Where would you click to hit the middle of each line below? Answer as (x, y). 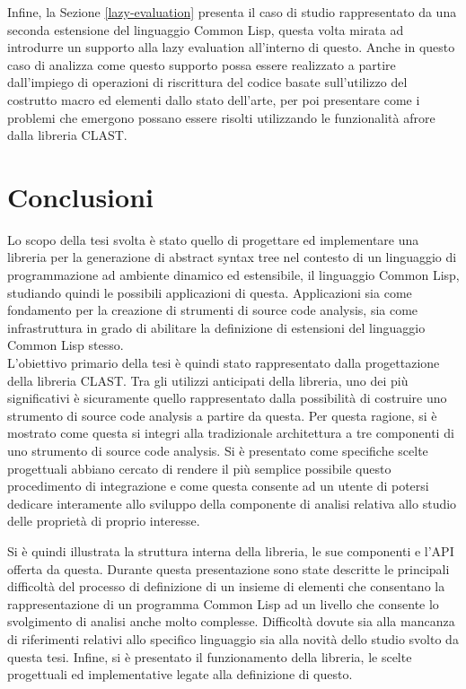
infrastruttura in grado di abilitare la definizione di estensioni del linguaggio (216, 327)
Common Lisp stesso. (66, 345)
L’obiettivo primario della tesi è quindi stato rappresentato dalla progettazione (224, 363)
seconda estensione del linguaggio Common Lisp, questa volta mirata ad (206, 29)
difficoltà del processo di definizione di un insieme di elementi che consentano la (226, 586)
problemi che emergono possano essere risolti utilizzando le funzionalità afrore (221, 117)
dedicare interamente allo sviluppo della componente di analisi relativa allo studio (232, 503)
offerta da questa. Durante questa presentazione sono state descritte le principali (229, 568)
